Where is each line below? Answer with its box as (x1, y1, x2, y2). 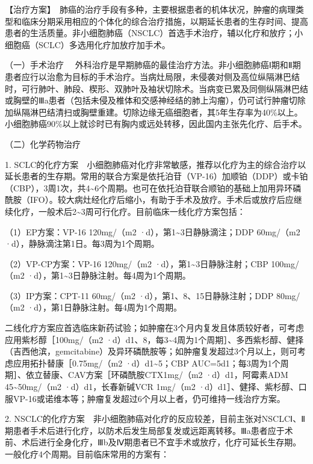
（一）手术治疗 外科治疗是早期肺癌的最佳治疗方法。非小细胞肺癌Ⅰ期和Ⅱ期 (5, 58, 301, 71)
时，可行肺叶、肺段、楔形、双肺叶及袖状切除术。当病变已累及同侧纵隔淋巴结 (5, 82, 308, 94)
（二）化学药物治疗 (5, 137, 81, 150)
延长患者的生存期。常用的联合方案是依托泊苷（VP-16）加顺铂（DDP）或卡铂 (5, 170, 308, 182)
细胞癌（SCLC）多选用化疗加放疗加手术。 (5, 38, 170, 51)
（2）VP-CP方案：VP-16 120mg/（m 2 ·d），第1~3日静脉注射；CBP (5, 257, 268, 270)
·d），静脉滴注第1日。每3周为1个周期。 (5, 237, 160, 250)
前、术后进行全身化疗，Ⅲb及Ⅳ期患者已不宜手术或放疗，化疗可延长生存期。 (5, 436, 302, 448)
